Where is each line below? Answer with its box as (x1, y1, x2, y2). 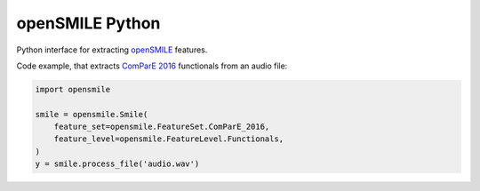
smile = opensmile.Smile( (35, 109, 148, 119)
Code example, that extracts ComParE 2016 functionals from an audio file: (16, 60, 288, 71)
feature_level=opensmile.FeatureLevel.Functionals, (53, 134, 284, 144)
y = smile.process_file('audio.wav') (35, 159, 200, 169)
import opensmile (35, 84, 111, 94)
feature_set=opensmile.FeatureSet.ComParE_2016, (53, 122, 270, 132)
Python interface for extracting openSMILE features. (16, 44, 208, 55)
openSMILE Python (16, 13, 161, 33)
